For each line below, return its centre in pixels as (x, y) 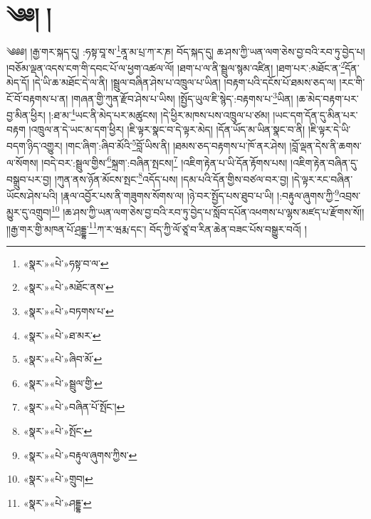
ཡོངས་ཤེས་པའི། (32, 195)
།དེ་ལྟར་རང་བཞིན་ (322, 179)
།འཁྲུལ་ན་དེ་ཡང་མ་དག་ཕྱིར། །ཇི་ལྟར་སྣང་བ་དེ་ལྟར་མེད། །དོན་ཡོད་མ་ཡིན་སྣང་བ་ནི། (167, 129)
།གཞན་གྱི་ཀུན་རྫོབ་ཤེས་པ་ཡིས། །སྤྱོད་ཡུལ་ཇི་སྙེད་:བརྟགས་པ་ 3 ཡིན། (182, 97)
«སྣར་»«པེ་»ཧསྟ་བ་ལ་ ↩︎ (66, 263)
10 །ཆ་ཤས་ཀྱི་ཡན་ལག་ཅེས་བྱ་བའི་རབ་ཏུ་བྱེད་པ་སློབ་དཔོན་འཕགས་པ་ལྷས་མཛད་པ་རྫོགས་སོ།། (208, 211)
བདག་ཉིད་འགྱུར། (35, 145)
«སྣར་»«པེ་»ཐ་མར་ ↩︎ (62, 335)
